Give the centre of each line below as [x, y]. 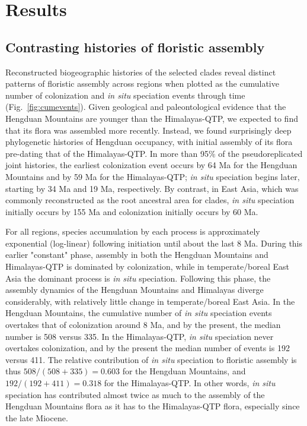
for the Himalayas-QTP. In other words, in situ [190, 383]
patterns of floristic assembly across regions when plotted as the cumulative [142, 83]
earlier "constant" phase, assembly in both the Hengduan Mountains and [137, 255]
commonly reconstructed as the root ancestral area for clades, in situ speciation [150, 200]
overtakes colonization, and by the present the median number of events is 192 [148, 348]
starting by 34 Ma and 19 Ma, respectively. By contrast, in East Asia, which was [152, 188]
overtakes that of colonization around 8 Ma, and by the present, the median [143, 325]
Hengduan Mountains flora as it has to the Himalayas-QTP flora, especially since [153, 406]
